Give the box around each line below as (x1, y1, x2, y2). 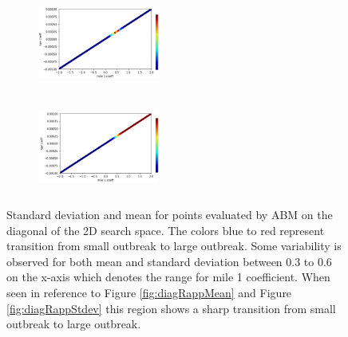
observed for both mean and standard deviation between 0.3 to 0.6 (6, 253, 332, 269)
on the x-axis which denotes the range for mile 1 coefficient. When (6, 268, 330, 285)
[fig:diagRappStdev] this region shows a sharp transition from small (6, 300, 336, 316)
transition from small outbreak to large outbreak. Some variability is (6, 237, 342, 254)
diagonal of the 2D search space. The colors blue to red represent (6, 221, 325, 238)
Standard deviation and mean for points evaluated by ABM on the (6, 206, 333, 222)
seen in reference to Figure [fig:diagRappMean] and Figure (6, 284, 292, 300)
